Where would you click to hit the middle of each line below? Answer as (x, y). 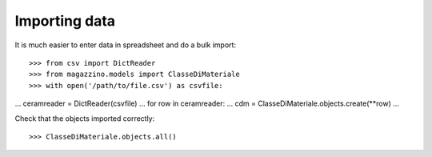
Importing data (65, 21)
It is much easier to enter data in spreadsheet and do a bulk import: (125, 45)
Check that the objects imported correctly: (85, 118)
